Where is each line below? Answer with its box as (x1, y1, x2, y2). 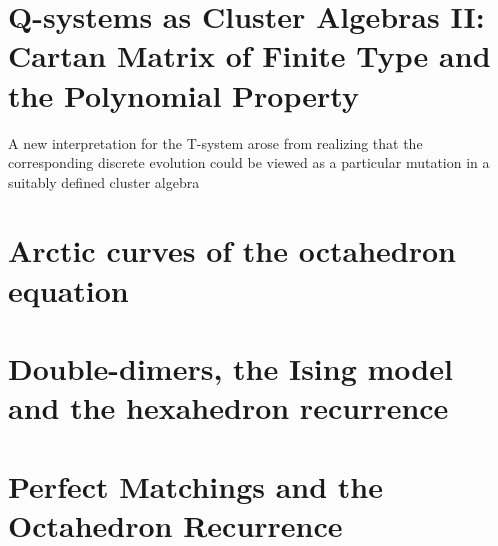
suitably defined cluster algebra (8, 171, 200, 192)
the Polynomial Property (8, 74, 359, 115)
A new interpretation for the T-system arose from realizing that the (8, 132, 423, 153)
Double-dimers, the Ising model (8, 348, 453, 389)
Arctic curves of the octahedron (8, 230, 456, 271)
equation (8, 269, 129, 310)
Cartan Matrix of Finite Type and (8, 35, 491, 76)
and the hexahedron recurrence (8, 387, 449, 428)
